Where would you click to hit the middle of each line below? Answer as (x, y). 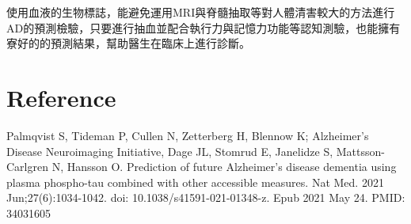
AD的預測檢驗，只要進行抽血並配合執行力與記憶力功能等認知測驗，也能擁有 (204, 27)
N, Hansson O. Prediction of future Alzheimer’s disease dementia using (224, 167)
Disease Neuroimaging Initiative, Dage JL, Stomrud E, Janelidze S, (170, 151)
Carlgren (27, 167)
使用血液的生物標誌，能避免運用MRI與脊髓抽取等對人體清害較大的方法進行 (201, 12)
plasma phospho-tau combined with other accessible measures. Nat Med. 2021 (195, 182)
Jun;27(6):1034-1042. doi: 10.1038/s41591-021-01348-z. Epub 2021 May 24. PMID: (206, 197)
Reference (61, 97)
